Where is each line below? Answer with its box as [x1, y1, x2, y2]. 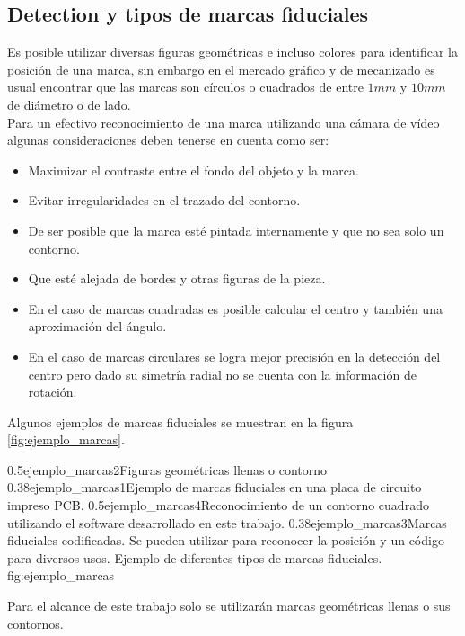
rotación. [28, 382, 77, 401]
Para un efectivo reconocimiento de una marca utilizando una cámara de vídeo [7, 112, 440, 131]
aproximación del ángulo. [28, 317, 167, 336]
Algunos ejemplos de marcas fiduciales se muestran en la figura [7, 412, 354, 431]
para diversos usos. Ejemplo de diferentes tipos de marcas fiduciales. [7, 548, 382, 567]
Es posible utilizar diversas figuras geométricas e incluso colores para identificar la [7, 42, 458, 61]
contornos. [7, 614, 64, 632]
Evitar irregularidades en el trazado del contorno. [28, 191, 301, 210]
